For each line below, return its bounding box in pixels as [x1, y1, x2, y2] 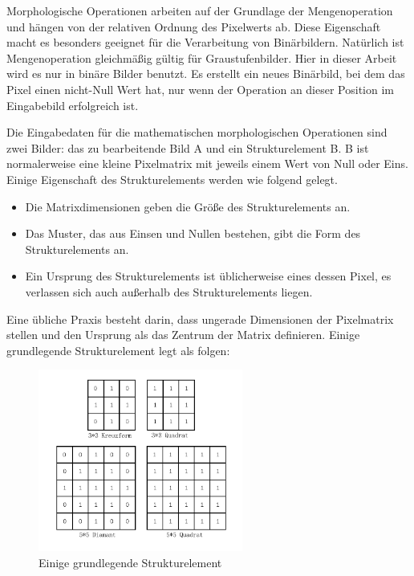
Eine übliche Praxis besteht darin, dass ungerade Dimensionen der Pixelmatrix [6, 310, 394, 327]
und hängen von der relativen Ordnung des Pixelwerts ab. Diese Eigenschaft [6, 18, 381, 35]
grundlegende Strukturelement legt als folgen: [6, 341, 230, 358]
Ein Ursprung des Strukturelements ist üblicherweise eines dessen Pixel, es [25, 268, 392, 284]
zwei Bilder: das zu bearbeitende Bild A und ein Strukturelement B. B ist [6, 139, 369, 156]
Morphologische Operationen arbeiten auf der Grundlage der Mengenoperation [6, 2, 393, 18]
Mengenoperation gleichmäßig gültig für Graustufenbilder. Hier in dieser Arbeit [6, 49, 397, 66]
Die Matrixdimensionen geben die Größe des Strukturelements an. [25, 198, 351, 214]
